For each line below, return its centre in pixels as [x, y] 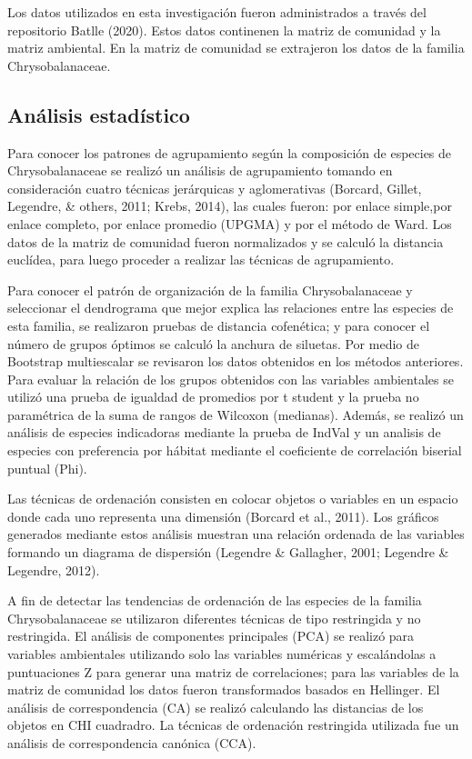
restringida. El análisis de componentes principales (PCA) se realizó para [211, 636]
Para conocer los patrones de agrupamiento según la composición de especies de [230, 152]
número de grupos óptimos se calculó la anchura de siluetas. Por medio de [213, 343]
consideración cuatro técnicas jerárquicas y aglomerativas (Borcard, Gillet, [215, 188]
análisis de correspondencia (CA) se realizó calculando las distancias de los [216, 707]
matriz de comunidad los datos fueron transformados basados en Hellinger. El [224, 689]
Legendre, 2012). [54, 569]
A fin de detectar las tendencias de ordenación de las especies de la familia [215, 600]
